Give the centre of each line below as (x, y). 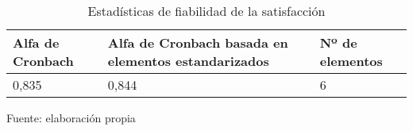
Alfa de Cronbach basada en (198, 42)
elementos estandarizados (188, 61)
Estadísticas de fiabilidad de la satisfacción (206, 11)
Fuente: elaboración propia (71, 118)
